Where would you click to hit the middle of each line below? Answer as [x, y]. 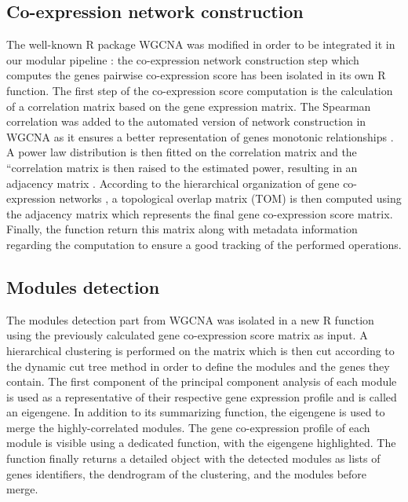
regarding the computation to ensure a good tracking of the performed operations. [204, 244]
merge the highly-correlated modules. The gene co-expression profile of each [188, 427]
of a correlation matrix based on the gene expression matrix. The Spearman [189, 106]
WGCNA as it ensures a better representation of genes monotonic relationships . [200, 136]
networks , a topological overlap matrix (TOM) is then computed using [230, 198]
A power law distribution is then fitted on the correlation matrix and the [182, 152]
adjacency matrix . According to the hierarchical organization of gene [173, 183]
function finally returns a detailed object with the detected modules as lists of [193, 458]
